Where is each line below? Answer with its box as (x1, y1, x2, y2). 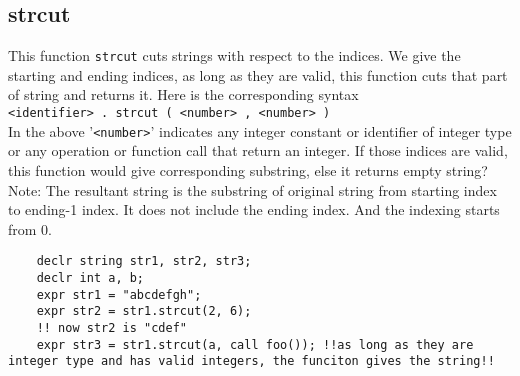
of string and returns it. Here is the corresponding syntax (8, 84, 359, 105)
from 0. (8, 218, 52, 239)
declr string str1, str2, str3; (36, 254, 252, 269)
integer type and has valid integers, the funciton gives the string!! (8, 354, 495, 369)
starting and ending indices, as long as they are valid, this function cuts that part (8, 64, 508, 85)
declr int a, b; (36, 270, 145, 285)
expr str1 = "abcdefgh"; (36, 287, 202, 302)
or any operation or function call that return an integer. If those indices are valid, (8, 140, 508, 161)
